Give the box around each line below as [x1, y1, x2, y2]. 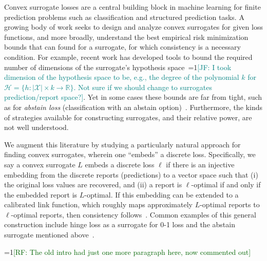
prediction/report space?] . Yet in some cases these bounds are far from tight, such [4, 92, 262, 102]
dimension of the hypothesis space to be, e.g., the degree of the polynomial [4, 72, 239, 82]
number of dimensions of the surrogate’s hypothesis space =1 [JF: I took [4, 61, 232, 72]
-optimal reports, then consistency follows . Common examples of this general [11, 209, 256, 220]
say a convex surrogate [4, 159, 75, 169]
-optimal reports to [200, 199, 260, 210]
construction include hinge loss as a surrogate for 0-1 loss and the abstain [4, 219, 235, 230]
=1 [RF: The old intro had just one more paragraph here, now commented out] [4, 246, 251, 257]
